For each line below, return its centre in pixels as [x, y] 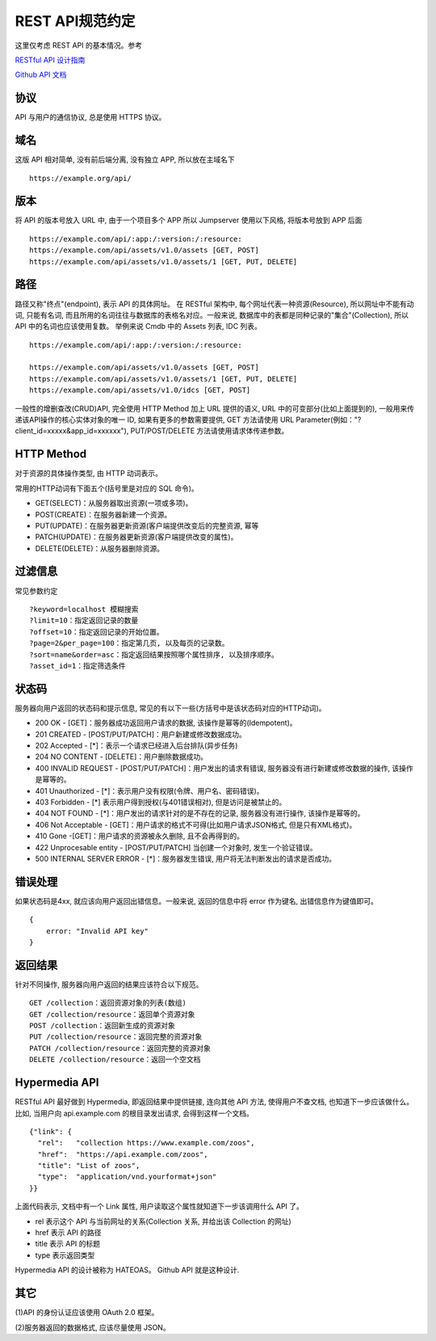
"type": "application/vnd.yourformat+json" [127, 1177]
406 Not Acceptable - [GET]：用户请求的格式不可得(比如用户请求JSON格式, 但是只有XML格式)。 [196, 824]
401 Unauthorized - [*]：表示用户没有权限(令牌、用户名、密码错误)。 [149, 791]
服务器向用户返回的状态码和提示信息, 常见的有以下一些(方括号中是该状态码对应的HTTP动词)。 [170, 708]
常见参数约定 [36, 591]
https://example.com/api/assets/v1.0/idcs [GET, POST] [140, 390]
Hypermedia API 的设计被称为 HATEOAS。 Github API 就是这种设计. [127, 1270]
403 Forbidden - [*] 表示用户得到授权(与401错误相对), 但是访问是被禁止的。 [161, 802]
